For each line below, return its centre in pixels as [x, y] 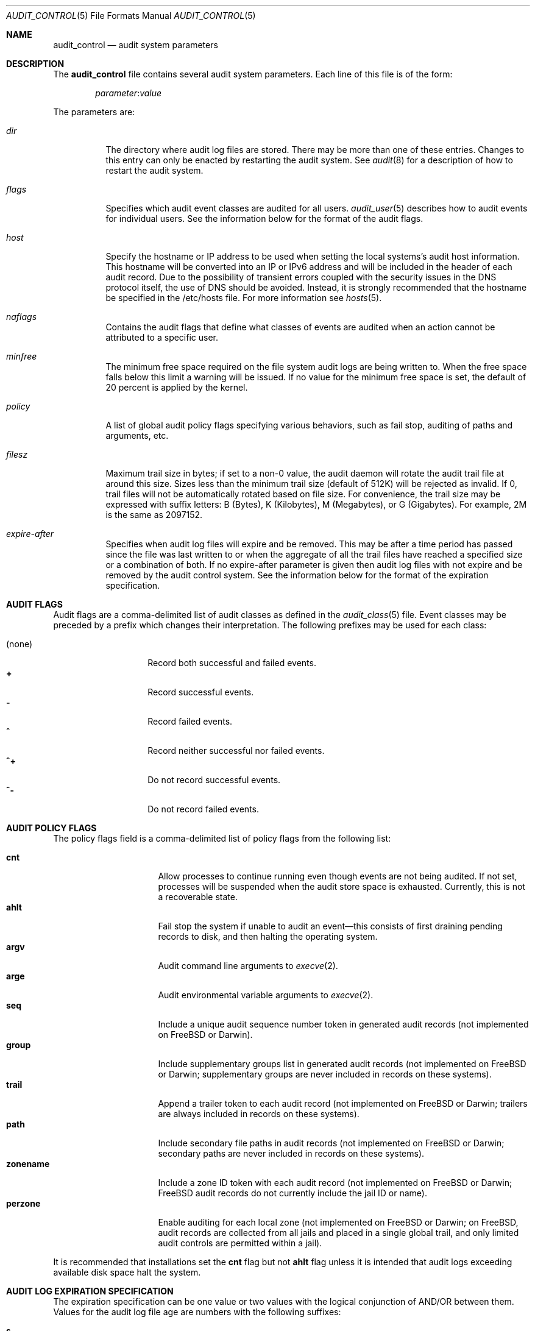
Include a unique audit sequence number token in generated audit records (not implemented [343, 1024]
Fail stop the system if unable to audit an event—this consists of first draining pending [330, 926]
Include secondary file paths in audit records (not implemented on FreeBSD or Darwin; [331, 1143]
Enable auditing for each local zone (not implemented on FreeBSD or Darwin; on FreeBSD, [338, 1222]
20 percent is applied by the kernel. [177, 387]
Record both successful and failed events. [232, 663]
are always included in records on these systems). [259, 1114]
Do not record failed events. [204, 809]
